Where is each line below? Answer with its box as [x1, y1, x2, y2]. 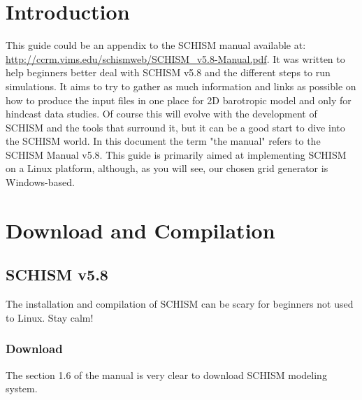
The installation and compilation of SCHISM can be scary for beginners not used [6, 297, 354, 311]
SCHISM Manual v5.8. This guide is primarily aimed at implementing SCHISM [6, 147, 347, 162]
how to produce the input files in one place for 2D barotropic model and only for [6, 92, 352, 107]
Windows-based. [6, 175, 75, 190]
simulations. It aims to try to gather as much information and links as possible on [6, 78, 356, 93]
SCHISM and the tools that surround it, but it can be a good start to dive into [6, 120, 345, 134]
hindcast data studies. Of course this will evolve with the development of [6, 106, 317, 121]
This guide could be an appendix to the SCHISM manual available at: [6, 38, 306, 52]
